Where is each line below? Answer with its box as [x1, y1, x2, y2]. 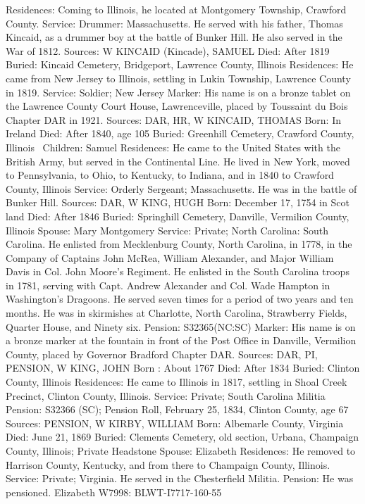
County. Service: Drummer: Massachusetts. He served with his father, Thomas [6, 15, 343, 30]
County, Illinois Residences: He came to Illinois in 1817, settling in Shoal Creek [6, 374, 347, 389]
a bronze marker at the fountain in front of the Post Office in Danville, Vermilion [6, 333, 357, 348]
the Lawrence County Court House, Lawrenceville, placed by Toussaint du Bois [6, 99, 348, 113]
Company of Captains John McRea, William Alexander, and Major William [6, 250, 334, 265]
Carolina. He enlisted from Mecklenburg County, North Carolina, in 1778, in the [6, 237, 352, 251]
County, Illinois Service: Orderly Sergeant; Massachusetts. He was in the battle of [6, 181, 357, 196]
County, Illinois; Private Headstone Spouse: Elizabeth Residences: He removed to [6, 443, 356, 458]
